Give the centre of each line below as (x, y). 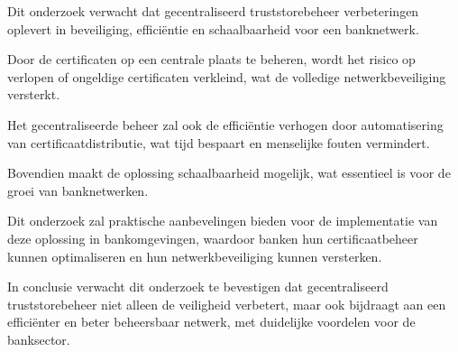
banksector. (39, 339)
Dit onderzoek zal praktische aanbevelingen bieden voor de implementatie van (223, 221)
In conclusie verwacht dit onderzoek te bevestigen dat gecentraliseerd (198, 287)
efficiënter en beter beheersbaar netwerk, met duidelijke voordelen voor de (211, 322)
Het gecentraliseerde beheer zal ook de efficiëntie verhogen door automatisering (225, 124)
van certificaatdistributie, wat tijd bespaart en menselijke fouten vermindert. (219, 142)
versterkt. (34, 94)
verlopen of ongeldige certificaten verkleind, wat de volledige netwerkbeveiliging (227, 76)
